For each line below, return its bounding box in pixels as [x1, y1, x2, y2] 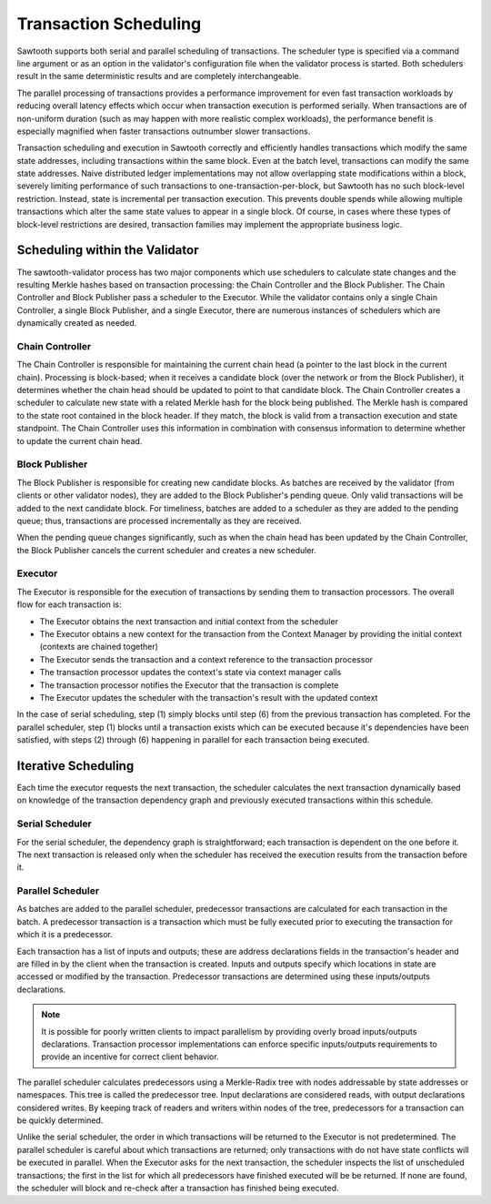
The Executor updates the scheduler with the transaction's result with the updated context [39, 692, 378, 703]
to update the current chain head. [16, 435, 143, 446]
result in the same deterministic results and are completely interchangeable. [16, 71, 302, 82]
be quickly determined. [16, 1115, 104, 1126]
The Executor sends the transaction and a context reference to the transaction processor [39, 653, 373, 664]
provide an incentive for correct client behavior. [41, 1051, 219, 1062]
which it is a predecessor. [16, 929, 114, 940]
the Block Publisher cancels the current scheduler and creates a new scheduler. [16, 544, 317, 555]
